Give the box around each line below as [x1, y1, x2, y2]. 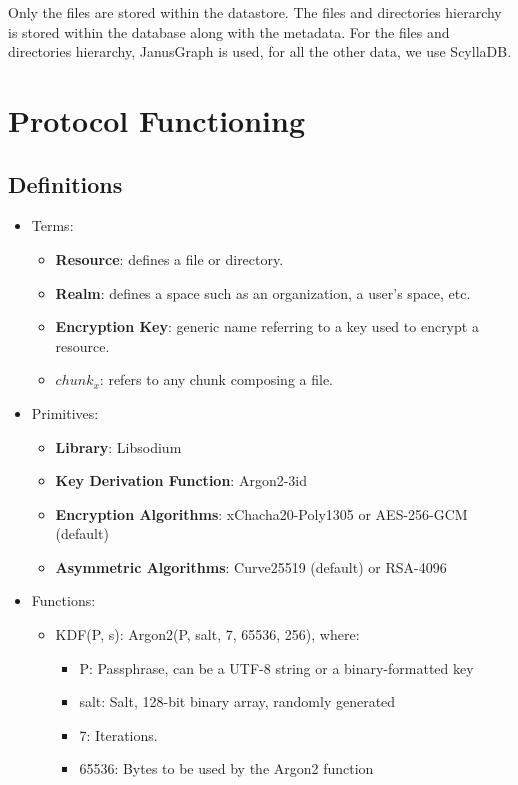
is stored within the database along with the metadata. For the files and [8, 21, 450, 42]
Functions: [31, 590, 96, 611]
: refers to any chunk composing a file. [99, 369, 334, 390]
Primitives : [31, 402, 99, 423]
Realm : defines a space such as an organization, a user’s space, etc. [55, 282, 471, 303]
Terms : [31, 215, 74, 236]
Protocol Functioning [8, 99, 305, 140]
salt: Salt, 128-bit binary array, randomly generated [79, 691, 396, 712]
